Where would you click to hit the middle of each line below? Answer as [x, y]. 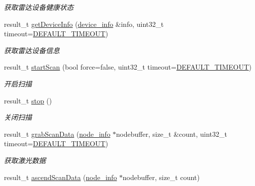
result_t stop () [28, 100]
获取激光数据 [25, 160]
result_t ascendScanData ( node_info [61, 177]
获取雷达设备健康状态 [39, 7]
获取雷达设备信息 [32, 50]
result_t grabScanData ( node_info [57, 134]
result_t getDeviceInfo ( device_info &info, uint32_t [84, 24]
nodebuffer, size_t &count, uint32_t [171, 134]
